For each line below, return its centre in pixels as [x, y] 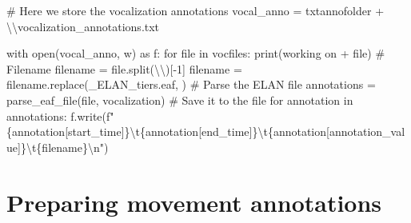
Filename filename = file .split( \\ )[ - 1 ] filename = [124, 68]
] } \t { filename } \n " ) [63, 147]
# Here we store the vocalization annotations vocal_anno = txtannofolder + [196, 10]
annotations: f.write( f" [60, 115]
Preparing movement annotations [194, 202]
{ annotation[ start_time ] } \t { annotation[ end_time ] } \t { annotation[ [168, 131]
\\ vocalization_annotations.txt [83, 26]
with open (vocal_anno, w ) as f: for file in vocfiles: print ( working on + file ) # [196, 53]
